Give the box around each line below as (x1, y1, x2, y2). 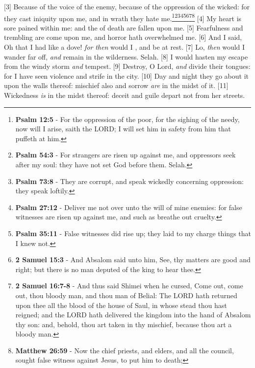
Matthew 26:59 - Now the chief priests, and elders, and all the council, (15, 345, 234, 355)
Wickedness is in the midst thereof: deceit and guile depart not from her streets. (4, 90, 245, 100)
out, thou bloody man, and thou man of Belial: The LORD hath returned (15, 290, 237, 300)
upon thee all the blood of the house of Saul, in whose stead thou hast (15, 300, 227, 310)
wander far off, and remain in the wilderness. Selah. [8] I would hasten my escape (4, 51, 248, 61)
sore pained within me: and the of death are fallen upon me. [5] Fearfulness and (4, 22, 243, 32)
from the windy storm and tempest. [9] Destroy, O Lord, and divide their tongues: (4, 61, 251, 71)
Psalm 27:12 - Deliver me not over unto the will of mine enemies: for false (15, 202, 242, 212)
